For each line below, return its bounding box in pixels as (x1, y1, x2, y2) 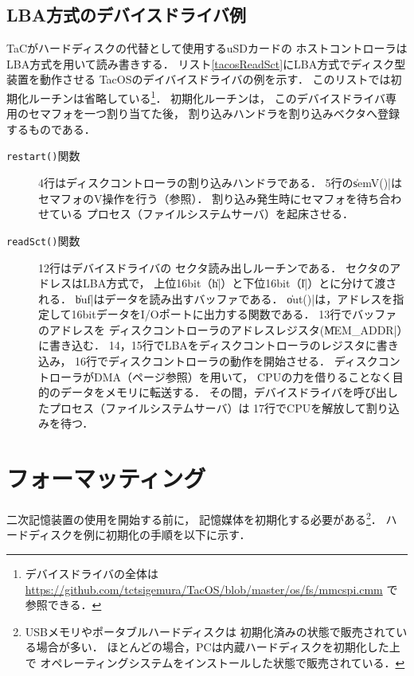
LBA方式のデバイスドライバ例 (6, 2, 246, 27)
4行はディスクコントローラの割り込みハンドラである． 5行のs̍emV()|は (38, 174, 402, 191)
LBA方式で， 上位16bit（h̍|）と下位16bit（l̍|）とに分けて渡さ (82, 275, 397, 291)
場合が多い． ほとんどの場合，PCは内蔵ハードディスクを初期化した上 (36, 639, 400, 655)
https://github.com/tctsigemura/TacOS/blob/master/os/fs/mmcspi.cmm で (25, 580, 398, 597)
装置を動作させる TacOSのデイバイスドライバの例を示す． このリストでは (6, 71, 391, 88)
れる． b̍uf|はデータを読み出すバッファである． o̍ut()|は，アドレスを (38, 290, 393, 307)
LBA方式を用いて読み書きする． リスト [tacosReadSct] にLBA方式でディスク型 (6, 55, 406, 72)
